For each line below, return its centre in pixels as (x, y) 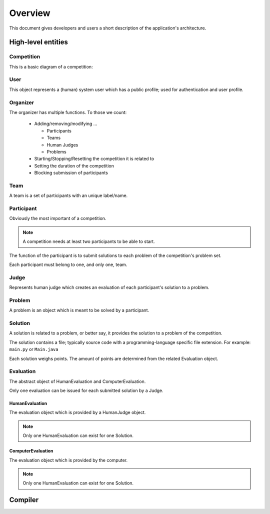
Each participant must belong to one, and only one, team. (68, 264)
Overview (30, 13)
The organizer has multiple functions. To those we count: (68, 112)
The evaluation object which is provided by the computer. (68, 460)
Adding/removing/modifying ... (66, 124)
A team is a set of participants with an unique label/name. (68, 195)
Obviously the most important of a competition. (58, 218)
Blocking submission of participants (71, 173)
